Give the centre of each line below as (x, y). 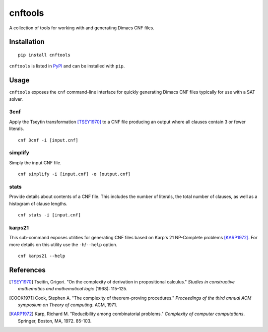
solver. (16, 99)
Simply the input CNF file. (35, 163)
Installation (27, 42)
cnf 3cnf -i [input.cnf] (48, 140)
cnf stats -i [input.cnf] (50, 215)
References (27, 270)
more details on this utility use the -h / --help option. (63, 244)
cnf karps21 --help (42, 256)
